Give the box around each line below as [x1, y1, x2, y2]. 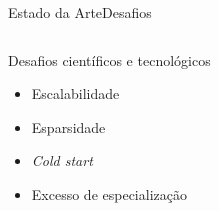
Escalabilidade [31, 83, 120, 104]
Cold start [31, 150, 93, 171]
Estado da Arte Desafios [8, 2, 152, 22]
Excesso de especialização [31, 183, 187, 204]
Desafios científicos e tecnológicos [8, 49, 211, 70]
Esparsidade [31, 116, 106, 137]
